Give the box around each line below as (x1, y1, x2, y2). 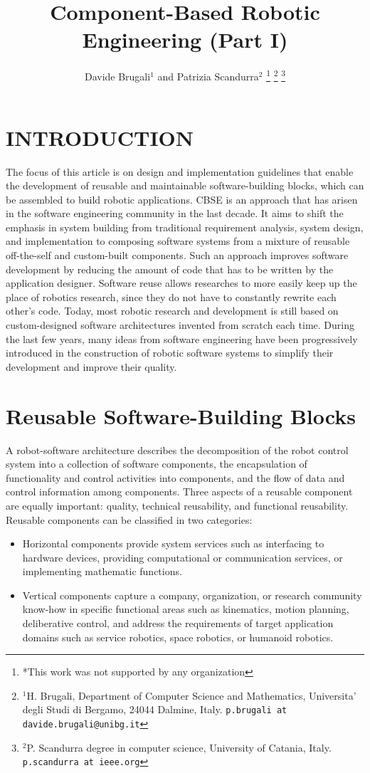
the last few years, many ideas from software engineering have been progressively (6, 331, 358, 346)
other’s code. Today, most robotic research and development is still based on (6, 303, 339, 318)
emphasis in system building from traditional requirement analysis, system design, (6, 219, 364, 234)
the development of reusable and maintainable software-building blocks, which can (6, 178, 364, 193)
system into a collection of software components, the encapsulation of (6, 456, 307, 471)
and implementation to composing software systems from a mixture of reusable (6, 233, 350, 248)
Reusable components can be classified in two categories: (6, 512, 253, 527)
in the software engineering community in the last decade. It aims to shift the (6, 206, 344, 221)
